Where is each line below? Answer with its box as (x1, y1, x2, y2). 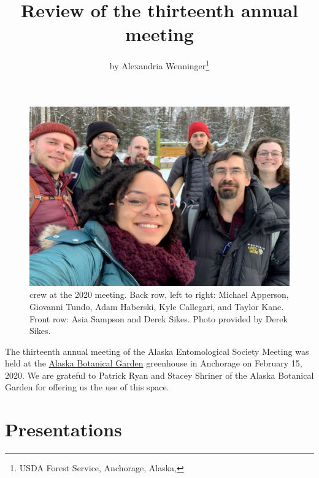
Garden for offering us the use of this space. (5, 381, 169, 393)
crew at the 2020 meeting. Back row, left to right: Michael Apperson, (29, 288, 289, 301)
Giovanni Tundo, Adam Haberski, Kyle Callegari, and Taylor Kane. (29, 300, 284, 313)
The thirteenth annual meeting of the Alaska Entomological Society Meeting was (5, 344, 309, 357)
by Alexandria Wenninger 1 (109, 58, 210, 72)
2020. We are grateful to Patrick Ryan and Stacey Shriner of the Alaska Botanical (5, 368, 314, 381)
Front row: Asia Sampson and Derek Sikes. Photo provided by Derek (29, 312, 288, 325)
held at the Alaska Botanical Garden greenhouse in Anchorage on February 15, (5, 357, 302, 370)
